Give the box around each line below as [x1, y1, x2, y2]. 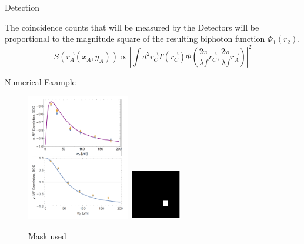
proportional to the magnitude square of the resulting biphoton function [5, 32, 265, 45]
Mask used [28, 229, 66, 242]
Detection [5, 1, 39, 13]
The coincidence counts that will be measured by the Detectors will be [5, 21, 259, 33]
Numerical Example [5, 76, 76, 88]
